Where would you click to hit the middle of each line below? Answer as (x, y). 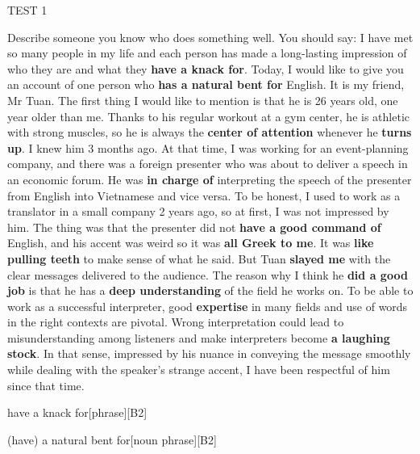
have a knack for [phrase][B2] (77, 412)
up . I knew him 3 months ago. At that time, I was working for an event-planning (208, 147)
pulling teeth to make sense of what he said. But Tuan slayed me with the (199, 258)
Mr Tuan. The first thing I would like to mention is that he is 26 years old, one (203, 100)
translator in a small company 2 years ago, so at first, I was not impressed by (198, 211)
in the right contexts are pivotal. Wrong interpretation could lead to (176, 322)
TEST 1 (27, 10)
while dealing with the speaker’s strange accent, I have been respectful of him (199, 370)
